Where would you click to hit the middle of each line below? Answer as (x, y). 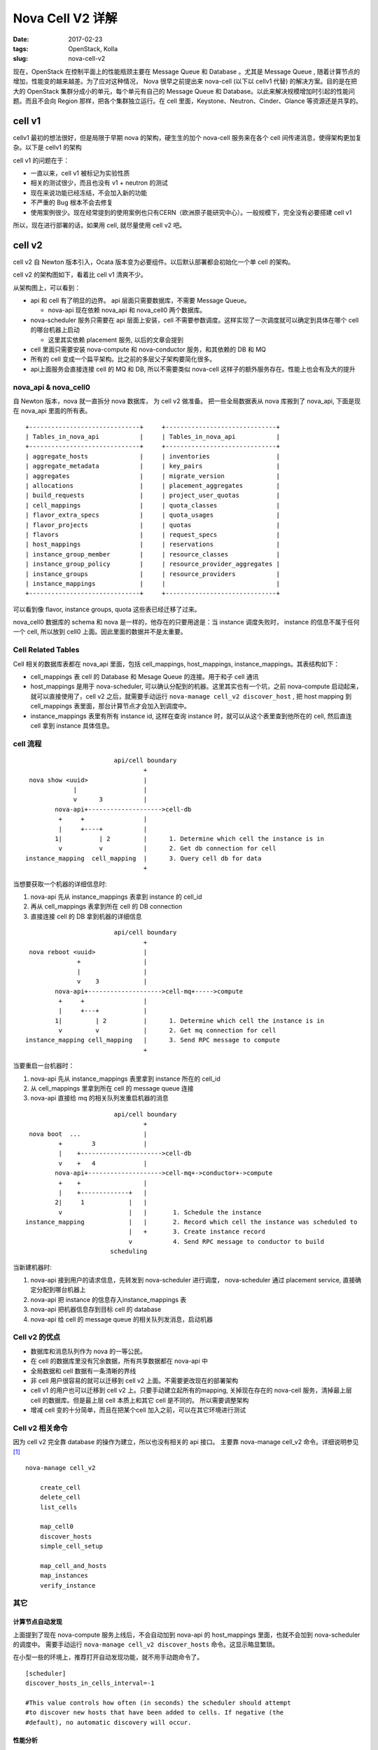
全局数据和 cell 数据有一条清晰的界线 (83, 1371)
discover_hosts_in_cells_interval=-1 (90, 1683)
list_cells (58, 1507)
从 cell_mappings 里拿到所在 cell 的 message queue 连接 (112, 1088)
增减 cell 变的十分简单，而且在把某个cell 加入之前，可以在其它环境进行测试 (138, 1410)
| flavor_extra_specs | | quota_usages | (153, 515)
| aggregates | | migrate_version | (153, 476)
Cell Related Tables (46, 650)
